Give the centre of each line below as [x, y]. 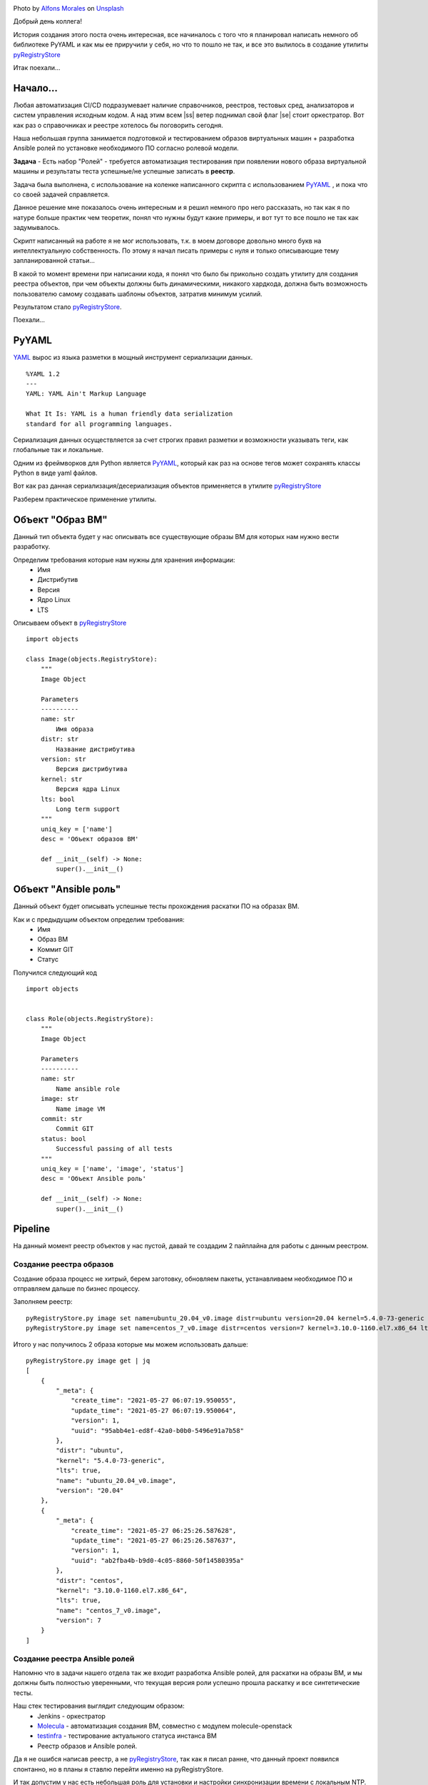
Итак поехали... [37, 67]
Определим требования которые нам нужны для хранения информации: [124, 560]
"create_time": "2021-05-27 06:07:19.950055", [154, 1401]
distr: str [60, 739]
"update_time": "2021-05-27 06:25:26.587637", [154, 1540]
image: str [60, 1099]
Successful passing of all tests [114, 1149]
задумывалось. [37, 228]
